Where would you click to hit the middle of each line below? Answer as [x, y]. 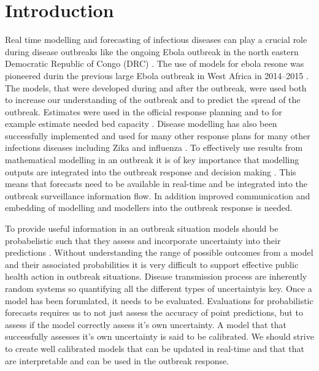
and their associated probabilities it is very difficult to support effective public [152, 264]
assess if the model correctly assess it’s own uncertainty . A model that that [146, 324]
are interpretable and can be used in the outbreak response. [117, 360]
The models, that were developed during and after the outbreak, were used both [156, 87]
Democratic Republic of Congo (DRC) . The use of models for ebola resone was [155, 63]
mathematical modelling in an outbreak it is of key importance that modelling [152, 160]
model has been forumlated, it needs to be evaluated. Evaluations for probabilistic [159, 300]
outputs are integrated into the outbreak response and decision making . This [151, 171]
